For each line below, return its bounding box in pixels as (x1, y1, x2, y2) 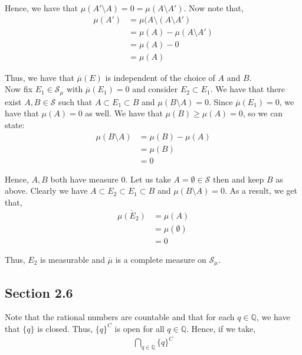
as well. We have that (85, 107, 163, 119)
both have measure (50, 172, 119, 185)
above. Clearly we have (5, 184, 88, 197)
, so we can (242, 107, 283, 119)
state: (5, 118, 25, 131)
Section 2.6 (5, 283, 73, 301)
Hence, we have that (5, 2, 78, 14)
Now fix (5, 83, 33, 95)
